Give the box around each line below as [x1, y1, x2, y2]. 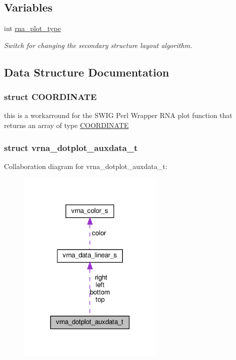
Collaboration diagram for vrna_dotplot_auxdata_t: [4, 160, 167, 171]
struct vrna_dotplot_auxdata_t [4, 141, 138, 153]
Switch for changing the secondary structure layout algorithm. [4, 39, 192, 50]
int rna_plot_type [4, 23, 61, 33]
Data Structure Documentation [4, 64, 169, 79]
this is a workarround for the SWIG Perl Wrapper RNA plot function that [4, 110, 232, 120]
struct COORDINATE [4, 90, 97, 103]
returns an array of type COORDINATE [4, 119, 129, 130]
